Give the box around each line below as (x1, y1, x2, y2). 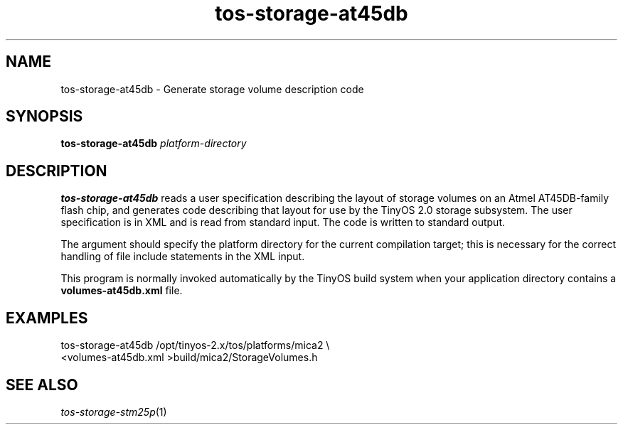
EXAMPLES (6, 308, 88, 327)
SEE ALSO (6, 375, 78, 394)
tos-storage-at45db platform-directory (60, 137, 247, 150)
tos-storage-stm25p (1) (60, 405, 167, 418)
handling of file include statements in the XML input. (60, 250, 305, 263)
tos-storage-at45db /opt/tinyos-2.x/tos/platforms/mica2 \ (60, 339, 330, 352)
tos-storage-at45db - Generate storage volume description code (60, 82, 364, 95)
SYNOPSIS (6, 107, 83, 126)
